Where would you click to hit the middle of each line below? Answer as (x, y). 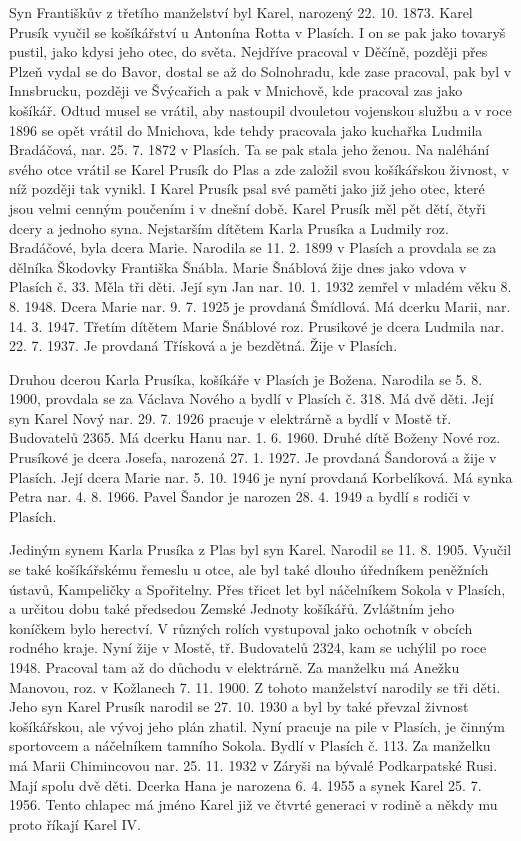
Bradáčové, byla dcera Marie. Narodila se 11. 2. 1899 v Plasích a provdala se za (253, 247)
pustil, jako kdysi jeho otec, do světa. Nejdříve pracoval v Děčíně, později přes (248, 51)
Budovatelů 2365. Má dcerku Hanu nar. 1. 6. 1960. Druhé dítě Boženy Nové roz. (255, 437)
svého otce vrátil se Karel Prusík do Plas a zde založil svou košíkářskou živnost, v (259, 168)
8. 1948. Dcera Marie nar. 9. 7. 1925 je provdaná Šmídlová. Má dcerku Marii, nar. (260, 305)
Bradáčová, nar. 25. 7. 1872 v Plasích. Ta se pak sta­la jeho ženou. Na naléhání (249, 149)
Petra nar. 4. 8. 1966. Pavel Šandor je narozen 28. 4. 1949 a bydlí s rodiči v (240, 496)
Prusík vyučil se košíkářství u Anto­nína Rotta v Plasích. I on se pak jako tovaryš (257, 31)
